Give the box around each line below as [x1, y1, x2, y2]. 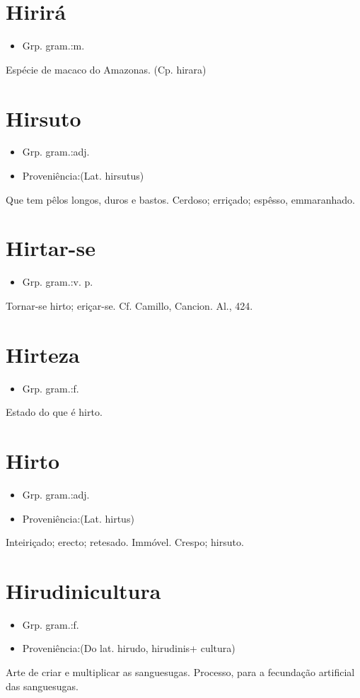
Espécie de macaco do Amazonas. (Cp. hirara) [6, 62, 207, 76]
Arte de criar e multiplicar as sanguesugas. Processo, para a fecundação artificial [6, 665, 355, 680]
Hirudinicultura [6, 576, 161, 605]
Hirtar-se [6, 233, 96, 262]
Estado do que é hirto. [6, 405, 103, 419]
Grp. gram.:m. [22, 38, 85, 53]
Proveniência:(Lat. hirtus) [22, 511, 134, 525]
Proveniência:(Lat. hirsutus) [22, 168, 144, 183]
